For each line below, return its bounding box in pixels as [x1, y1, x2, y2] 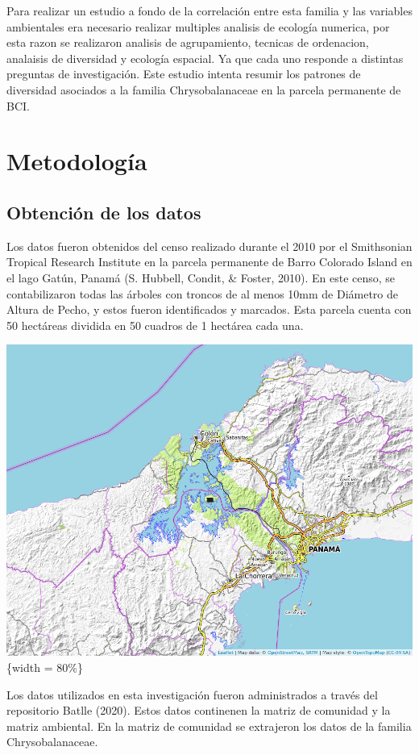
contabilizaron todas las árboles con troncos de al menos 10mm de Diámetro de [6, 285, 399, 302]
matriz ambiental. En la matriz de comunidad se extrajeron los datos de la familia [6, 717, 412, 734]
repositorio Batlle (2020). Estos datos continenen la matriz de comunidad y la [6, 702, 391, 719]
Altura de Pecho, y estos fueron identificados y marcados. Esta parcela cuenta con [6, 301, 412, 318]
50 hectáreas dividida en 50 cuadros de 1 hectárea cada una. [6, 316, 304, 333]
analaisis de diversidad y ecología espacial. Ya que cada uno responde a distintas [6, 49, 404, 66]
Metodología [6, 144, 147, 177]
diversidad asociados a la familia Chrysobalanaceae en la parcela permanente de [6, 81, 401, 98]
